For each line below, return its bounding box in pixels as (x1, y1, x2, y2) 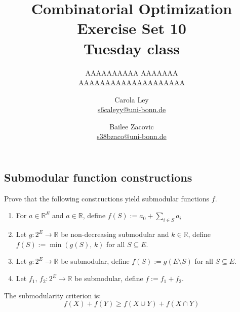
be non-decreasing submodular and (61, 229, 169, 239)
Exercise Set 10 (77, 18, 186, 39)
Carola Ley (114, 94, 149, 105)
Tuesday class (84, 38, 180, 58)
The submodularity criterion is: (4, 290, 101, 300)
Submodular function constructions (4, 169, 192, 185)
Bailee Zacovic (109, 121, 154, 131)
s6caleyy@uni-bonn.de (97, 104, 166, 115)
